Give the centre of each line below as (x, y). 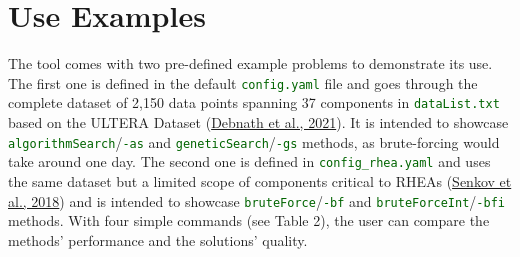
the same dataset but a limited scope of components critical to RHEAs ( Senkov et (260, 180)
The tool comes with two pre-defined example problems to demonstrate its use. (250, 63)
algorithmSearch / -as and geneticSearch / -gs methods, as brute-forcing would (254, 141)
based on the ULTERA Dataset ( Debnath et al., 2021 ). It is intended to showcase (258, 122)
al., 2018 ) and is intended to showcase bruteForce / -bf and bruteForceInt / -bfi (256, 200)
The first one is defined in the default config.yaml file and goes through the (243, 82)
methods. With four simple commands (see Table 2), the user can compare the (249, 220)
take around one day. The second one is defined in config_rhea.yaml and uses (249, 161)
